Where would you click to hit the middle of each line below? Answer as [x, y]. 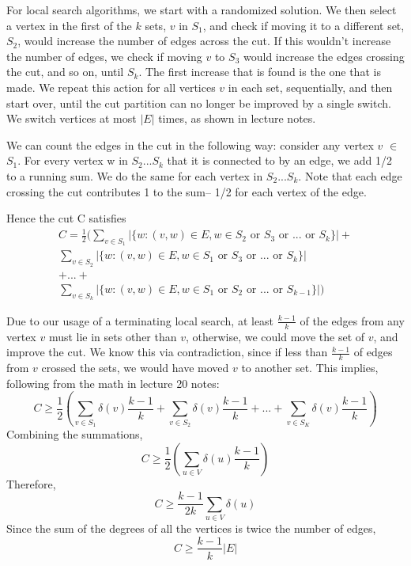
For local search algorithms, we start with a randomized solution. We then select [202, 9]
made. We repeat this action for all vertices [111, 87]
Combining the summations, [75, 433]
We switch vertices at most [72, 118]
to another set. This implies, [310, 368]
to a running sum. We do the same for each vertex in [135, 175]
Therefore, [31, 483]
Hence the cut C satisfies [66, 218]
